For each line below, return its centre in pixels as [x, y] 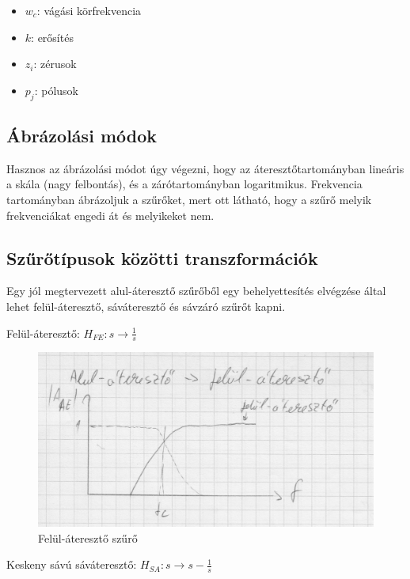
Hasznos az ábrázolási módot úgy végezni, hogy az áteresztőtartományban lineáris [205, 168]
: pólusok [56, 90]
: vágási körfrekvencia [89, 10]
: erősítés [52, 37]
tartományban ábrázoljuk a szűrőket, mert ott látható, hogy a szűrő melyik [189, 199]
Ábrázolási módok [82, 135]
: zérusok [55, 64]
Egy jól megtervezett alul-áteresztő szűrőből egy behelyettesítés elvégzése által [196, 291]
